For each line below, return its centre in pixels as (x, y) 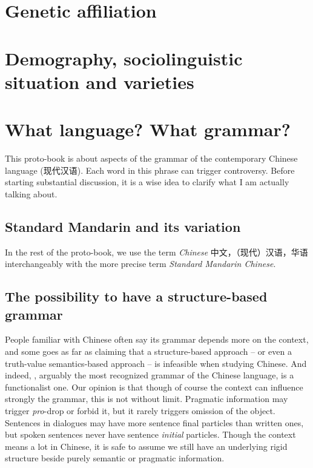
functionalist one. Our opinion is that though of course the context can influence (154, 387)
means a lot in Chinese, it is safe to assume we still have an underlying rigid (146, 446)
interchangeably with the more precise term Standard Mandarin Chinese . (140, 264)
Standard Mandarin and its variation (123, 226)
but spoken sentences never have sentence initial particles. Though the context (150, 434)
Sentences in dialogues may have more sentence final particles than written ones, (154, 422)
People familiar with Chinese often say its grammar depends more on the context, (157, 339)
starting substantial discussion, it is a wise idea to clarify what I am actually (147, 182)
